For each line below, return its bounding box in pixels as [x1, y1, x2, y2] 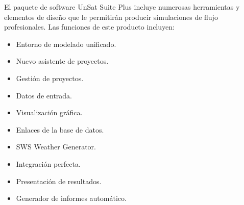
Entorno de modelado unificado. [16, 38, 116, 49]
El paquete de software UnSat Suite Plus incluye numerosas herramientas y [4, 2, 240, 12]
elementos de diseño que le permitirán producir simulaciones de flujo [4, 11, 218, 22]
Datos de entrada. [16, 90, 72, 100]
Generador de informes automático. [16, 193, 127, 203]
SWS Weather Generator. [16, 141, 96, 152]
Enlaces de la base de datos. [16, 124, 104, 135]
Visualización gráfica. [16, 107, 83, 118]
